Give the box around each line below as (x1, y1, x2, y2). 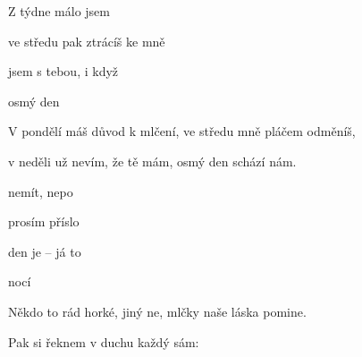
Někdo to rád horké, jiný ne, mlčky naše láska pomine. (8, 302, 307, 320)
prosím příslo (8, 212, 80, 231)
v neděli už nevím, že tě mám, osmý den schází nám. (8, 151, 297, 170)
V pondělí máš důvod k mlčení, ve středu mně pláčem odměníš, (8, 122, 356, 140)
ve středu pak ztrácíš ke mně (8, 31, 165, 50)
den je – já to (8, 242, 81, 260)
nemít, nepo (8, 182, 73, 200)
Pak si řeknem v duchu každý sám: (8, 332, 199, 351)
